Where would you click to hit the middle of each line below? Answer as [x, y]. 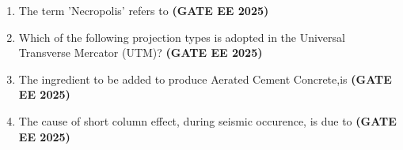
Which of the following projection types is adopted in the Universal [182, 37]
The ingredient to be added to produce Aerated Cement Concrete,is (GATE [205, 79]
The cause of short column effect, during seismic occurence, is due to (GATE [207, 120]
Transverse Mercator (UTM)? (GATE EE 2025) [141, 52]
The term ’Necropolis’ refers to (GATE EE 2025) [144, 10]
